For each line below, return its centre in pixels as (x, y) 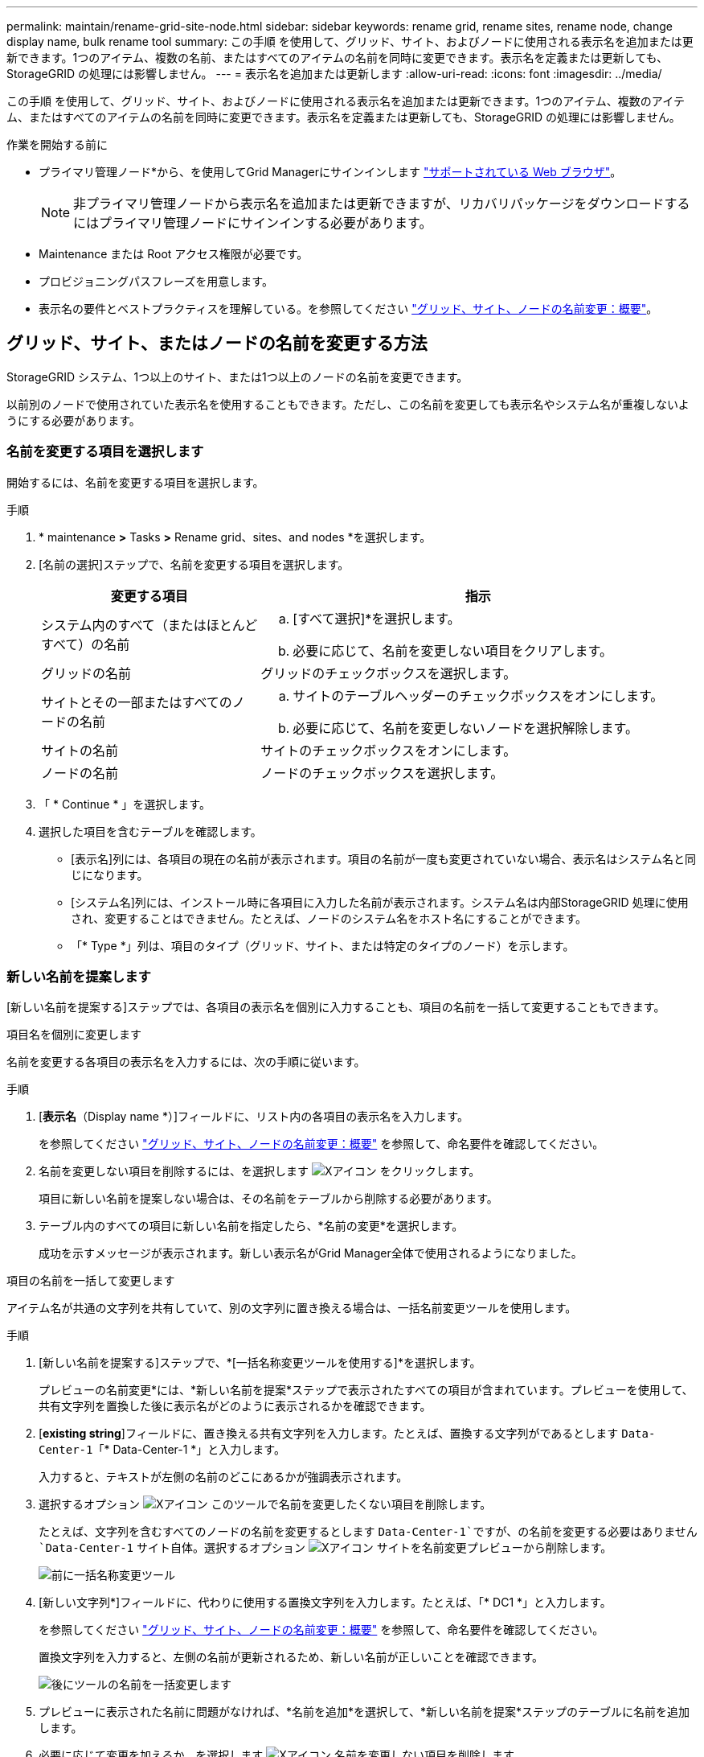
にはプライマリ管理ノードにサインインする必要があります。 (253, 223)
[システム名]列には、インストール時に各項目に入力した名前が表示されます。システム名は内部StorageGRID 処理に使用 (380, 902)
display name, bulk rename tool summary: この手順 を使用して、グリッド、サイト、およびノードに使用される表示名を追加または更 (350, 41)
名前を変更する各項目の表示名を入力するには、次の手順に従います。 (186, 1062)
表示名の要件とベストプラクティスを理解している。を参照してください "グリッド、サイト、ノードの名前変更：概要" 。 (348, 309)
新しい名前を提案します (79, 976)
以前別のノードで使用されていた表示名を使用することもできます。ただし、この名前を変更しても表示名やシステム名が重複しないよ (348, 404)
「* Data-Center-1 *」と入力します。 (189, 1450)
